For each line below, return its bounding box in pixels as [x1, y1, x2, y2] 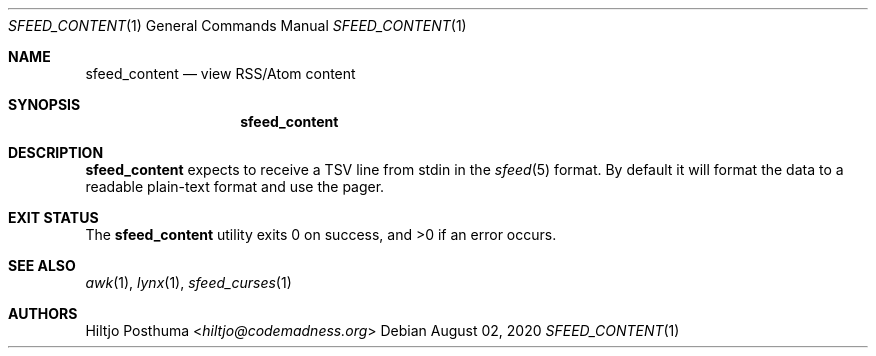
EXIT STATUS [8, 209, 99, 226]
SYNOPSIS [8, 96, 81, 113]
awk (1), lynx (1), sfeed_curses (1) [85, 274, 292, 291]
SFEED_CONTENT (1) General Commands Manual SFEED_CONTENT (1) [8, 17, 467, 34]
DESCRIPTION [8, 144, 104, 161]
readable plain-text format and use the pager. [85, 178, 385, 195]
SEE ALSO [8, 257, 76, 274]
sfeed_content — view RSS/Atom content [85, 65, 356, 82]
